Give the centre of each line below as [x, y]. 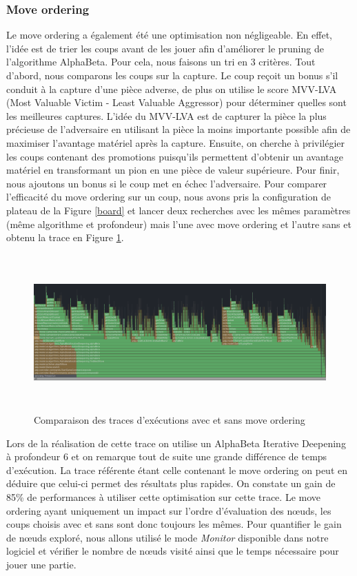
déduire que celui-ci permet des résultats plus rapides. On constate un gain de [171, 483]
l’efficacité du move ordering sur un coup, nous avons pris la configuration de [169, 197]
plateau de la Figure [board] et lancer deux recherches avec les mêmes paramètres [178, 210]
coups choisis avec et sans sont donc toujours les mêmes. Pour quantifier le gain [174, 524]
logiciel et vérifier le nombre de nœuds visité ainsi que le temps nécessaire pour [173, 551]
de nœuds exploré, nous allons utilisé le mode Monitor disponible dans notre [167, 537]
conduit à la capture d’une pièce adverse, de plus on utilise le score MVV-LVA [172, 89]
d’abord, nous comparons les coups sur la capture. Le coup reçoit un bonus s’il [172, 75]
